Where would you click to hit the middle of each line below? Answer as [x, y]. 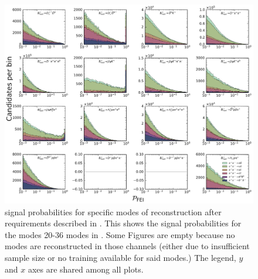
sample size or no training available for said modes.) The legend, [120, 257]
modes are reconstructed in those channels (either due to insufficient [127, 246]
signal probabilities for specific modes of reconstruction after [113, 211]
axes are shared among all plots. [86, 269]
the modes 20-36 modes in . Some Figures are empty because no [120, 234]
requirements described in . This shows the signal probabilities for [123, 223]
